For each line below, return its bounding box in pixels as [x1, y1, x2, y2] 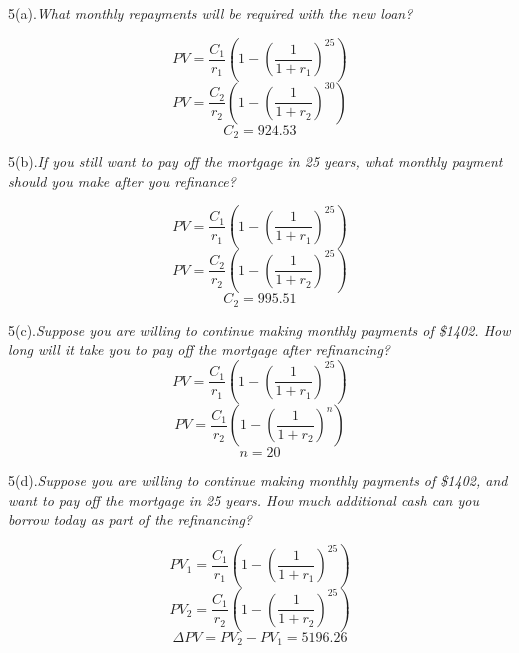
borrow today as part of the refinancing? [8, 509, 253, 530]
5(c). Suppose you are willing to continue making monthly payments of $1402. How [8, 319, 511, 340]
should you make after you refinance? [8, 170, 236, 191]
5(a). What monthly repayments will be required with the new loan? [8, 3, 413, 23]
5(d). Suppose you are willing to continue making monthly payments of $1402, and [8, 470, 508, 491]
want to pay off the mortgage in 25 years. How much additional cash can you [8, 489, 479, 510]
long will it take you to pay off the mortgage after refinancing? [8, 339, 390, 360]
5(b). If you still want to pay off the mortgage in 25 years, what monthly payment [8, 151, 503, 172]
